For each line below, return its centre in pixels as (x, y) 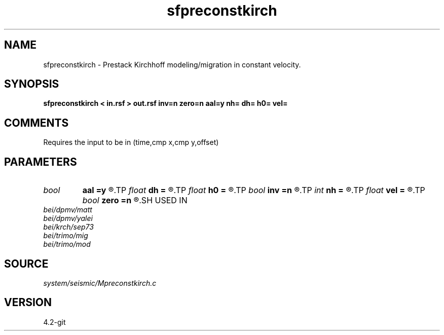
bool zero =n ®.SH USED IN (135, 200)
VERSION (28, 303)
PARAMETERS (41, 162)
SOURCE (26, 264)
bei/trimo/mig (66, 236)
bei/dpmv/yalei (68, 218)
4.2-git (54, 322)
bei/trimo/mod (67, 244)
